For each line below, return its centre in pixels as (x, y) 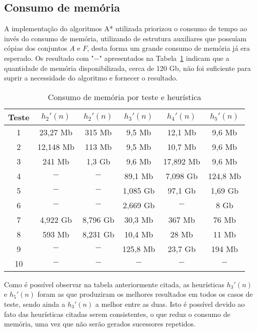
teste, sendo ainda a (35, 304)
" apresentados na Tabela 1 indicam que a (164, 58)
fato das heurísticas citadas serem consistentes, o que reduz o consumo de (117, 314)
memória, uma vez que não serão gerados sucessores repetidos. (100, 324)
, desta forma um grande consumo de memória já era (169, 48)
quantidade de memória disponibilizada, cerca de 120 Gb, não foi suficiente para (127, 68)
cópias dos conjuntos (36, 48)
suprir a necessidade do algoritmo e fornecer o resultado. (91, 78)
